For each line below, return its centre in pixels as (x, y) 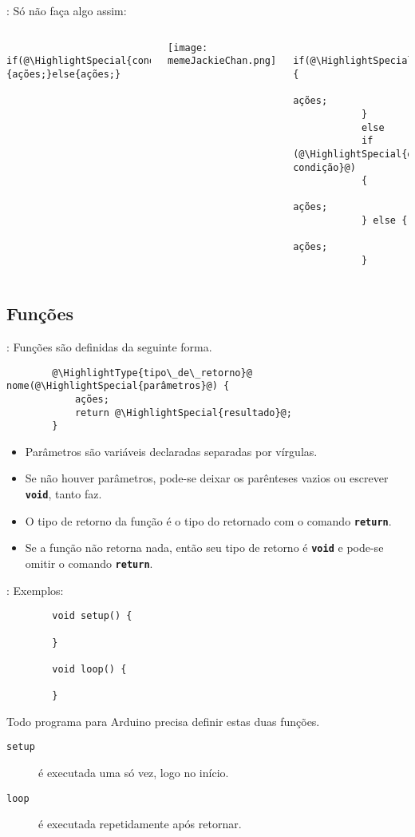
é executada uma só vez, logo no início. (134, 773)
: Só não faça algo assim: (67, 10)
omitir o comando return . (89, 563)
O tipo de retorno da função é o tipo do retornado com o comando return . (208, 520)
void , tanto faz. (63, 494)
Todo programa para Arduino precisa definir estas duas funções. (163, 721)
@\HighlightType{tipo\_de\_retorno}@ (152, 373)
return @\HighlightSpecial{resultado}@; (183, 413)
